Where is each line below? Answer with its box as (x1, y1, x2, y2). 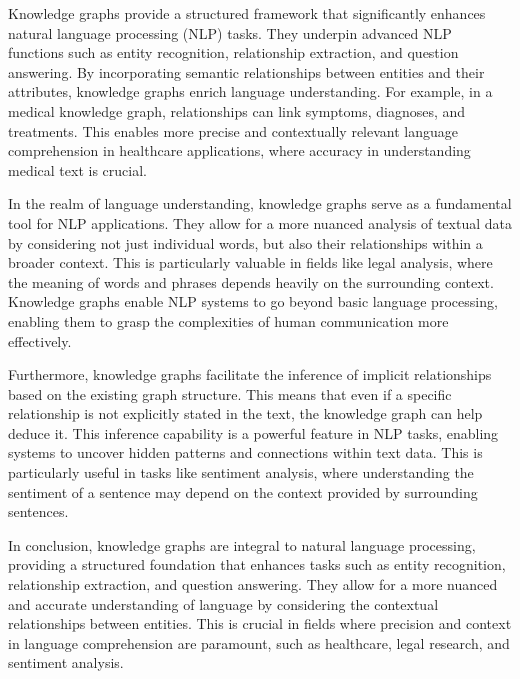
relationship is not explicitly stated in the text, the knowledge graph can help (8, 403, 483, 424)
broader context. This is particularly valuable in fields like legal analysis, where (8, 252, 493, 273)
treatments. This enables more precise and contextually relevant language (8, 120, 458, 141)
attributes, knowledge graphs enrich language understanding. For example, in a (8, 81, 493, 102)
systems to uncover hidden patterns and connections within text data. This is (8, 442, 483, 463)
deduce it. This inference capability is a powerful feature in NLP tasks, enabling (8, 422, 499, 443)
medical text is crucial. (8, 159, 147, 180)
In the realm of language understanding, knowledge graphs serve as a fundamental (8, 193, 512, 214)
